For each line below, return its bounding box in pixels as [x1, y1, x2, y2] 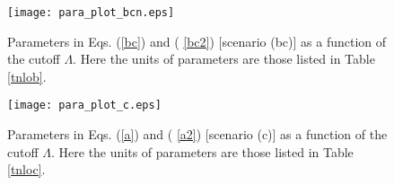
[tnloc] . [7, 160, 46, 179]
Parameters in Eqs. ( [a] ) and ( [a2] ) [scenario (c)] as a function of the [7, 125, 388, 144]
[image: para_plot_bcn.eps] [7, 6, 175, 19]
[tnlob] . [7, 66, 47, 85]
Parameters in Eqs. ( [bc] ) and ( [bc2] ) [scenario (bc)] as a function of [7, 31, 387, 50]
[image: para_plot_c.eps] [7, 99, 162, 112]
